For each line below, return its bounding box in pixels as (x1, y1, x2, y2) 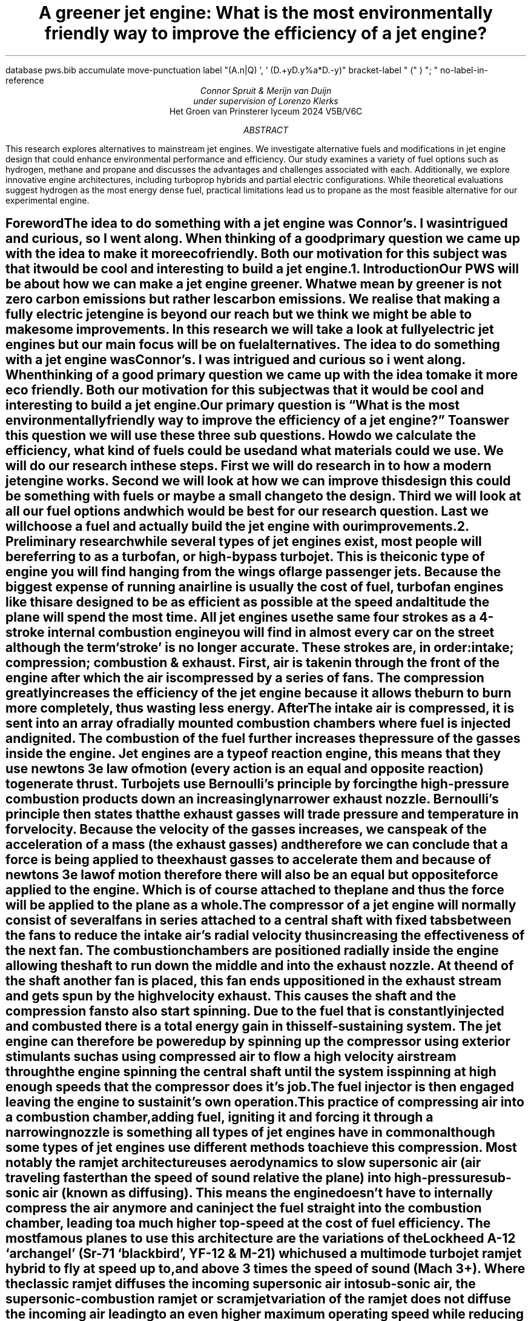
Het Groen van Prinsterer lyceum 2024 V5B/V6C (169, 105, 363, 116)
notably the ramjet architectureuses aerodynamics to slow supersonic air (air (5, 1155, 481, 1171)
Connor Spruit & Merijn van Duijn (200, 85, 332, 96)
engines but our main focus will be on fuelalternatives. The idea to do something (5, 337, 500, 353)
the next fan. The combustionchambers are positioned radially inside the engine (5, 943, 499, 959)
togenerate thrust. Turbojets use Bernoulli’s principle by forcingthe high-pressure (5, 776, 509, 792)
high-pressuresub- (394, 1170, 512, 1186)
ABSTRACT (243, 124, 289, 135)
